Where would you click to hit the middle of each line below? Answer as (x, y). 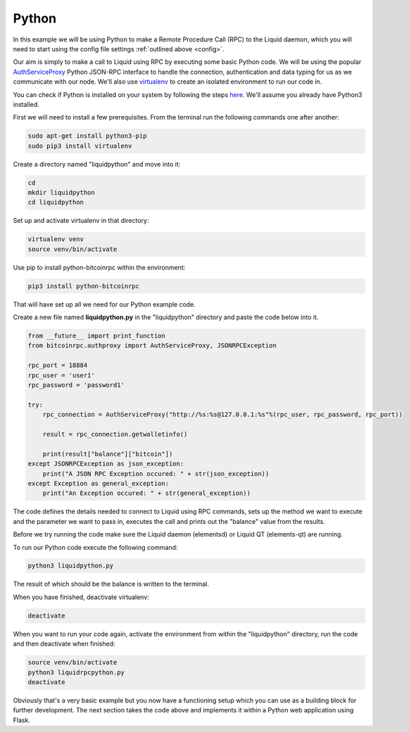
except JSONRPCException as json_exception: (106, 464)
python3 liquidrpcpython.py (76, 672)
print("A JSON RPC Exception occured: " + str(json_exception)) (156, 474)
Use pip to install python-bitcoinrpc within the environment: (99, 267)
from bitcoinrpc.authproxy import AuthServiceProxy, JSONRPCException (152, 346)
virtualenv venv (56, 239)
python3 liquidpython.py (71, 566)
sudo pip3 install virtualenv (80, 146)
